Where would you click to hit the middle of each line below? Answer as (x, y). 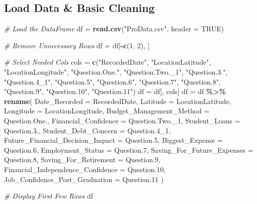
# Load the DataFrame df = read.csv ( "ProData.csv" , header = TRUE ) (114, 29)
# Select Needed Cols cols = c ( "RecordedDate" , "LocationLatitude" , (108, 62)
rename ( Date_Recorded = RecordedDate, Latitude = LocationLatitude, (118, 101)
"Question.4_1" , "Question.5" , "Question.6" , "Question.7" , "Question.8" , (113, 81)
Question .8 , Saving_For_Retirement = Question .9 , (82, 159)
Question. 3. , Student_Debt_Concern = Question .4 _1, (87, 130)
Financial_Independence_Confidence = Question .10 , (85, 169)
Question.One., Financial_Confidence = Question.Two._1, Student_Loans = (122, 120)
